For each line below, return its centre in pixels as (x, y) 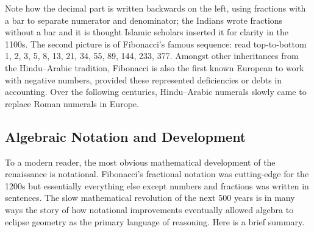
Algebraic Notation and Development (126, 136)
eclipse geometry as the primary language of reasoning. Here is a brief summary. (155, 221)
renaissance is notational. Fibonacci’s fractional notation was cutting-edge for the (157, 174)
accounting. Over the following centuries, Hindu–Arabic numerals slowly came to (156, 92)
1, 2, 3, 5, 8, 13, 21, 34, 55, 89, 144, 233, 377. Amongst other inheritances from (152, 56)
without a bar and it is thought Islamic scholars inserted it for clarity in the (147, 32)
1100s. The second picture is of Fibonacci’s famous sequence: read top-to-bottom (156, 44)
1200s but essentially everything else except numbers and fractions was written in (157, 185)
